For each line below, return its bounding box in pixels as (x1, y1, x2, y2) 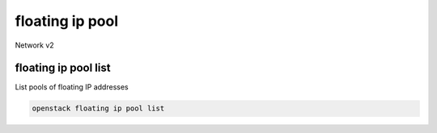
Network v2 (15, 40, 54, 50)
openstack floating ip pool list (32, 104, 165, 113)
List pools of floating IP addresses (15, 82, 129, 92)
